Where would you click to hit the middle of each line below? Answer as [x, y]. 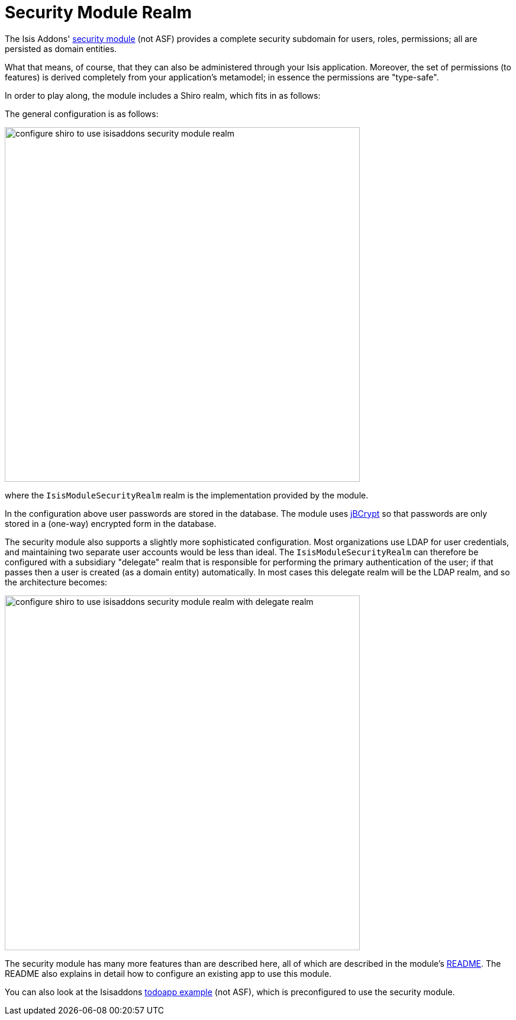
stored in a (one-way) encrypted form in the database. [111, 523]
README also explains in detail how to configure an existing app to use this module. [168, 973]
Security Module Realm [99, 12]
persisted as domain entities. [61, 48]
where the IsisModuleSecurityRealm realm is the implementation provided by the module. [187, 495]
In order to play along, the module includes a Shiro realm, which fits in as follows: [163, 95]
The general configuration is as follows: [82, 114]
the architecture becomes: [56, 582]
